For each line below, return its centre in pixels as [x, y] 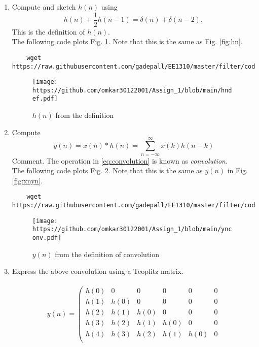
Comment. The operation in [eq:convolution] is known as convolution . [120, 160]
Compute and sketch [44, 7]
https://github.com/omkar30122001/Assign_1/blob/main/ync [132, 229]
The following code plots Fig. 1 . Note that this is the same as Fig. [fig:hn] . [127, 41]
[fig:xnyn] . [27, 180]
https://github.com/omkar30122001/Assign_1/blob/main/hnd [132, 90]
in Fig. [237, 170]
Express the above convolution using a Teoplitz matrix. [98, 271]
